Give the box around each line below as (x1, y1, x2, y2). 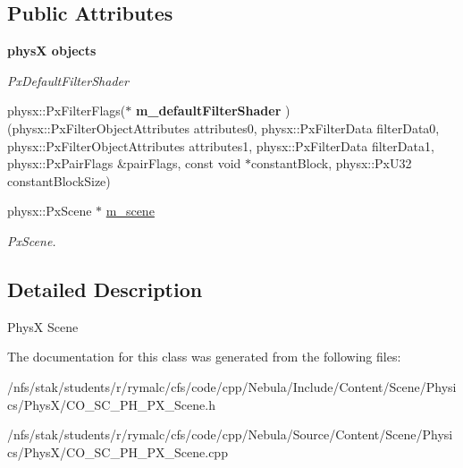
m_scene (105, 201, 155, 220)
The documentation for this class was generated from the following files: (7, 347, 401, 366)
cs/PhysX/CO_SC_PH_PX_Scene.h (7, 395, 215, 413)
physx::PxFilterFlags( (7, 101, 126, 120)
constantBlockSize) (7, 171, 111, 190)
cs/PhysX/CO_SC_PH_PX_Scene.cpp (7, 442, 228, 461)
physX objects (7, 41, 97, 60)
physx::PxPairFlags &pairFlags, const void (7, 154, 241, 173)
